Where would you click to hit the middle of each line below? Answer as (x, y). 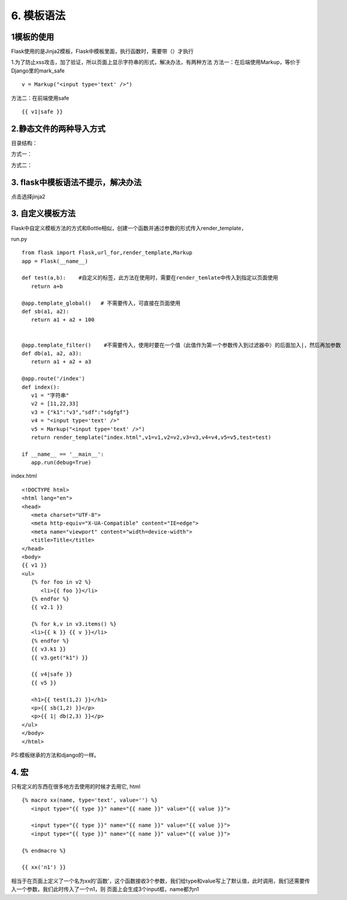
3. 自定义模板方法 (43, 214)
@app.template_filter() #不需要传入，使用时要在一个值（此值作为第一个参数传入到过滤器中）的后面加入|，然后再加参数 (182, 345)
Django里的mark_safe (38, 70)
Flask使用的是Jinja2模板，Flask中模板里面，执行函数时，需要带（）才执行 (102, 52)
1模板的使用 (33, 37)
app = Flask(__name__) (55, 261)
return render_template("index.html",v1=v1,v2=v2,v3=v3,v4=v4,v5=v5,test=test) (151, 437)
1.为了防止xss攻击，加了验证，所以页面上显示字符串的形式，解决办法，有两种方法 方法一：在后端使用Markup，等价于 (156, 62)
